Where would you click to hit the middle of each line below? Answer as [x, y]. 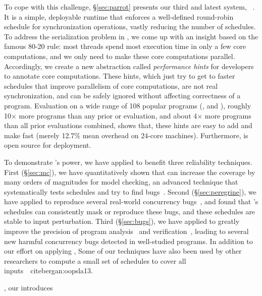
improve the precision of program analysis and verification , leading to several [126, 231]
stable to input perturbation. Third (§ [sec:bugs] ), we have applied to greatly [122, 221]
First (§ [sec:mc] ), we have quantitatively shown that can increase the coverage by [130, 172]
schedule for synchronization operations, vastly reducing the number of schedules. [130, 26]
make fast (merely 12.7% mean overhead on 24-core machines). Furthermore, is [126, 135]
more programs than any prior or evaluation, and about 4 [108, 115]
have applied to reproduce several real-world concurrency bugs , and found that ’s [131, 201]
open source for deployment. [48, 145]
